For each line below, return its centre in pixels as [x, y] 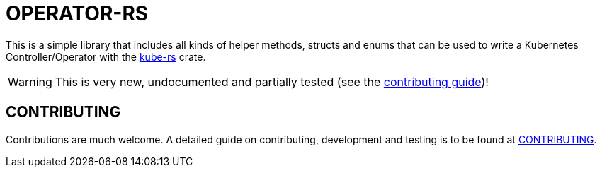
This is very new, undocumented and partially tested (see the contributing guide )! [272, 82]
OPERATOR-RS [77, 13]
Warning [30, 82]
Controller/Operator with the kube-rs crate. [106, 56]
